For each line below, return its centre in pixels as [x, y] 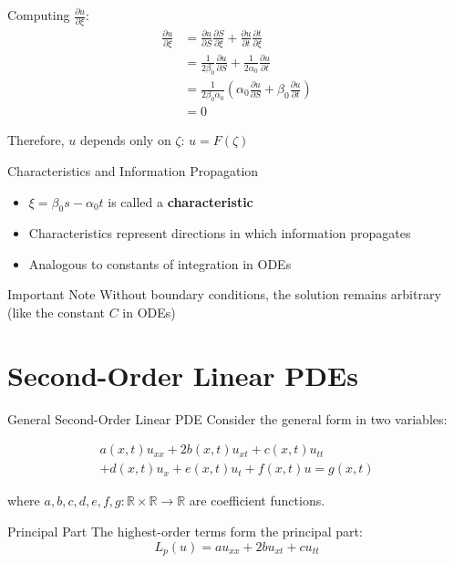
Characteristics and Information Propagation [133, 170]
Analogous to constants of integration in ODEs [160, 263]
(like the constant [57, 313]
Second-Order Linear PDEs [183, 375]
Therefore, [36, 140]
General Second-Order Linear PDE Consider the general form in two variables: [227, 418]
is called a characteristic [181, 201]
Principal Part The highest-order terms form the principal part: [185, 532]
